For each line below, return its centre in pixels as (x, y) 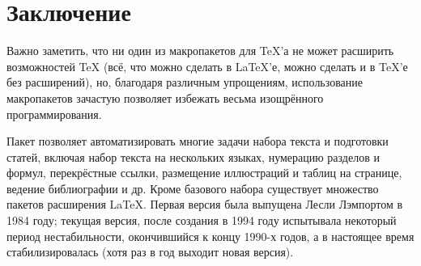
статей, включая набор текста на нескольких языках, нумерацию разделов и (193, 156)
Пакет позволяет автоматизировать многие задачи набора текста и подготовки (198, 141)
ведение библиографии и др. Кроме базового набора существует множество (193, 188)
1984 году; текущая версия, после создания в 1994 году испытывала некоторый (202, 220)
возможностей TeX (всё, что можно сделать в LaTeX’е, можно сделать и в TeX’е (207, 66)
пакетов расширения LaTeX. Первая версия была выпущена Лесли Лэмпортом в (205, 204)
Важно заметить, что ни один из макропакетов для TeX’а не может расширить (200, 51)
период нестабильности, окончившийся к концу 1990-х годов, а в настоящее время (210, 236)
